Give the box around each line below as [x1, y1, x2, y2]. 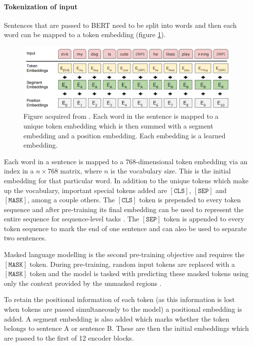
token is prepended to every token [139, 195, 241, 205]
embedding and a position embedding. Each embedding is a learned [23, 130, 226, 140]
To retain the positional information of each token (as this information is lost [4, 294, 235, 304]
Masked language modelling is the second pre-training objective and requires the [4, 249, 245, 259]
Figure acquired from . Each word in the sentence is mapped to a [23, 111, 219, 121]
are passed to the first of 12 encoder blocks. [4, 332, 134, 343]
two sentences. [4, 233, 46, 243]
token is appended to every [163, 214, 244, 224]
